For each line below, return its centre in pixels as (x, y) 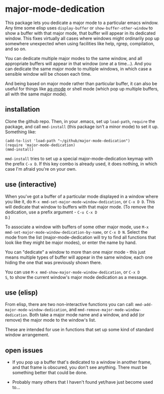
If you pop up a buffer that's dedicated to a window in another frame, (82, 362)
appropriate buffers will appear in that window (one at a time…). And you (78, 63)
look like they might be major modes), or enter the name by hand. (71, 242)
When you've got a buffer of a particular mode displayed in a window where (82, 196)
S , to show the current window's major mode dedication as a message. (76, 277)
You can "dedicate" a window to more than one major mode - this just (75, 252)
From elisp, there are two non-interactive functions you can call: (70, 304)
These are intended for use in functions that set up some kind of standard (80, 330)
